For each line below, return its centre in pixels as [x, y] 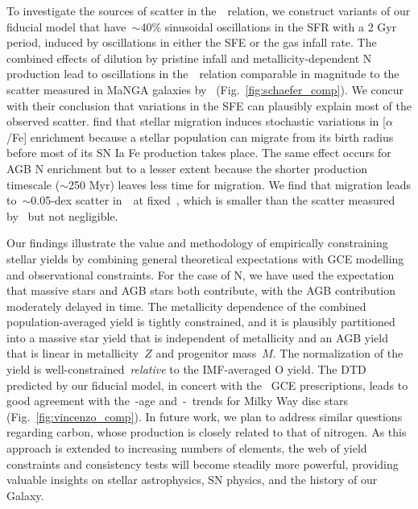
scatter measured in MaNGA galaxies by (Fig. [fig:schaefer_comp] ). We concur [205, 89]
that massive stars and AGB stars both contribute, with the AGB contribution [201, 290]
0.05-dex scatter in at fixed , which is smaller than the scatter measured [213, 200]
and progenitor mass [206, 353]
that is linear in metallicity [73, 353]
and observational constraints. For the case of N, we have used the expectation [201, 274]
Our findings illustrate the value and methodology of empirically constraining [197, 243]
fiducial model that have [66, 26]
